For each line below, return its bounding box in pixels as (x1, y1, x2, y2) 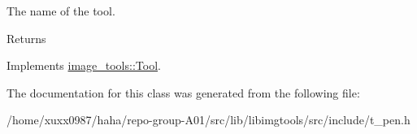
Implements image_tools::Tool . (7, 57, 161, 74)
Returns (7, 29, 46, 46)
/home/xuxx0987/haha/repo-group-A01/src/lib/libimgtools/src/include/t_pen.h (7, 111, 410, 128)
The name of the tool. (7, 2, 115, 19)
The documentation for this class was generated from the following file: (7, 84, 360, 101)
